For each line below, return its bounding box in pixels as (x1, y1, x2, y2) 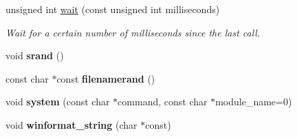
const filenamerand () (56, 71, 155, 85)
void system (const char (5, 94, 110, 109)
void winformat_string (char (5, 117, 137, 131)
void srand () (5, 48, 64, 63)
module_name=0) (215, 94, 292, 109)
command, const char (118, 94, 208, 109)
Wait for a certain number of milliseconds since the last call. (5, 25, 261, 39)
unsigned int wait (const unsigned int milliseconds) (5, 2, 220, 16)
